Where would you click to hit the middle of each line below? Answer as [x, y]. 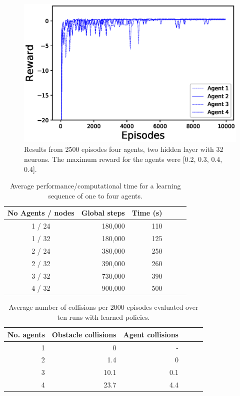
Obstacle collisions [84, 334]
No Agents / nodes [41, 213]
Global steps [103, 213]
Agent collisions [151, 334]
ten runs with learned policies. [103, 317]
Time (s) [147, 213]
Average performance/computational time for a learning [95, 186]
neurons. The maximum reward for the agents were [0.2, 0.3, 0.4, [123, 159]
